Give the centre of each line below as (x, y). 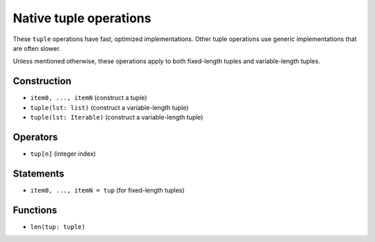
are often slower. (37, 48)
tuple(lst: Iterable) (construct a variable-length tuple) (117, 118)
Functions (35, 210)
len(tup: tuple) (58, 227)
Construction (42, 81)
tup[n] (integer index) (63, 154)
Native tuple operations (82, 18)
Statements (39, 174)
